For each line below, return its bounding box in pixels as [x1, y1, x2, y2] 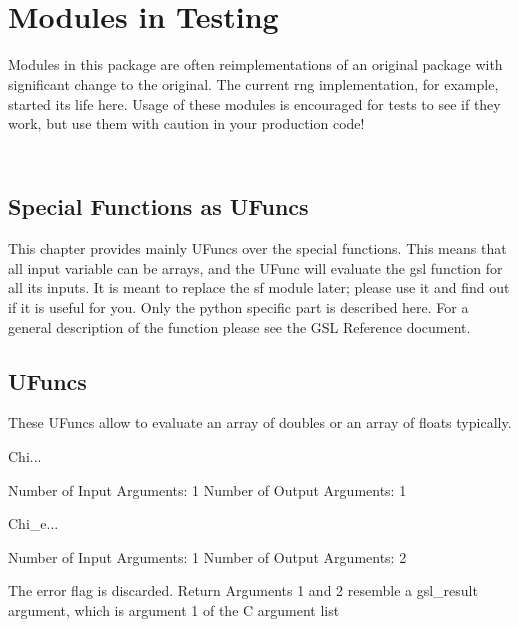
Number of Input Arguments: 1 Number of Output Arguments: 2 [8, 546, 407, 567]
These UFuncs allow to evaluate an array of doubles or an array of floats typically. [8, 412, 512, 433]
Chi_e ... [8, 513, 59, 534]
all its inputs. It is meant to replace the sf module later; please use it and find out [8, 277, 510, 298]
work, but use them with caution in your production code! [8, 113, 365, 134]
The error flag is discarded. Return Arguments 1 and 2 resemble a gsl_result [8, 580, 478, 601]
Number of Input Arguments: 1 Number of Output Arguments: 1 [8, 479, 407, 500]
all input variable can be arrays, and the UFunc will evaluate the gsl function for [8, 257, 503, 278]
